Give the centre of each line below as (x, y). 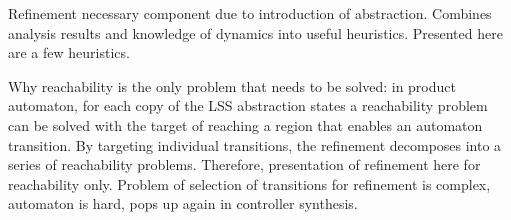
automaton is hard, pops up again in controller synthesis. (183, 203)
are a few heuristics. (69, 52)
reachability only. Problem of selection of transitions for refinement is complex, (249, 183)
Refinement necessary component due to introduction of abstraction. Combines (250, 13)
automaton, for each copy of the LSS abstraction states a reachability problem (248, 105)
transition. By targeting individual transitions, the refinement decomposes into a (255, 144)
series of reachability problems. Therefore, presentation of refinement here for (244, 164)
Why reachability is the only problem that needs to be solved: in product (232, 85)
